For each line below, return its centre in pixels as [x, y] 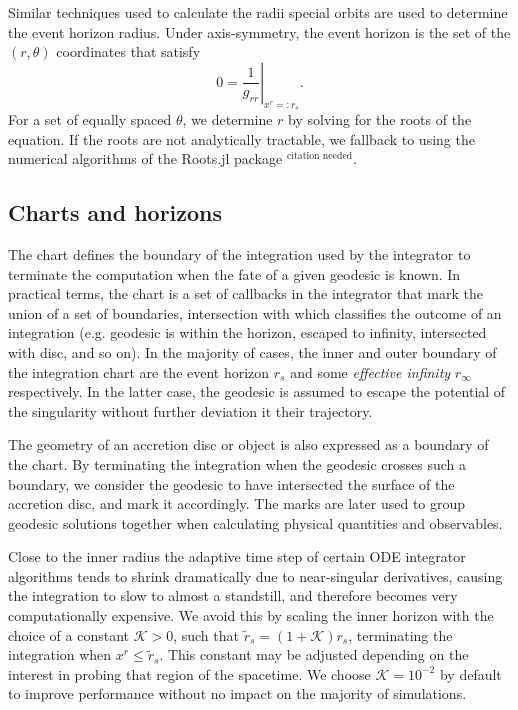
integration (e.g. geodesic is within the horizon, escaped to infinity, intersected [247, 332]
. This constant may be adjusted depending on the [314, 654]
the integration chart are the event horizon [139, 371]
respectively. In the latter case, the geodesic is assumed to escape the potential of [257, 391]
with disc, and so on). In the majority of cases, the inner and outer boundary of [252, 351]
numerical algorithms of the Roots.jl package [145, 158]
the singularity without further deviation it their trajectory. [190, 410]
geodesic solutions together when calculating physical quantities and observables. [255, 522]
